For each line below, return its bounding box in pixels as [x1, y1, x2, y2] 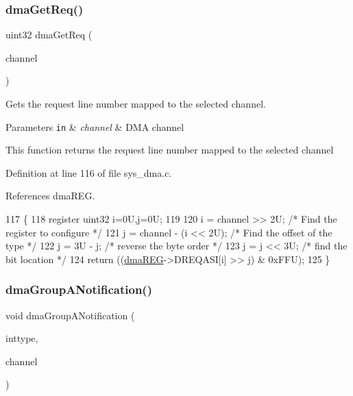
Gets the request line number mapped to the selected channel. [5, 97, 266, 110]
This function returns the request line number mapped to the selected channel [5, 143, 334, 157]
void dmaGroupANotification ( [5, 308, 135, 322]
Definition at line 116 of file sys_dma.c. [5, 165, 172, 180]
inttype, [5, 331, 38, 345]
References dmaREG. [5, 188, 95, 203]
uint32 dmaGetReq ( [5, 27, 93, 42]
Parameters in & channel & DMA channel [5, 119, 184, 134]
